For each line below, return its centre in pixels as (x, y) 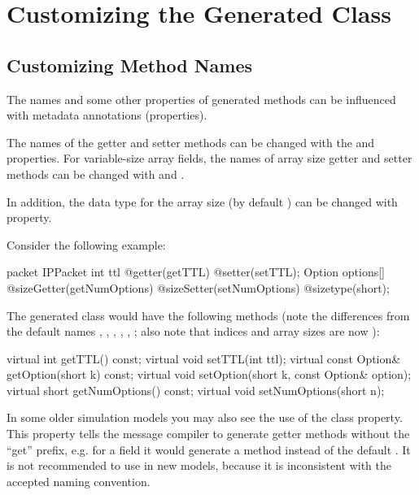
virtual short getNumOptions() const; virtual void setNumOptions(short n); (196, 390)
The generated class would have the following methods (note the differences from (208, 315)
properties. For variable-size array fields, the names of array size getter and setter (209, 158)
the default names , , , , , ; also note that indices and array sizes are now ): (193, 331)
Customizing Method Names (130, 65)
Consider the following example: (86, 244)
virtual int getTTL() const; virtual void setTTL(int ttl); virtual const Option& (204, 358)
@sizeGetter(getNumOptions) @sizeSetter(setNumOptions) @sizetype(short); (198, 287)
